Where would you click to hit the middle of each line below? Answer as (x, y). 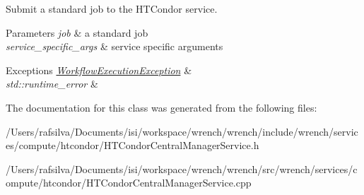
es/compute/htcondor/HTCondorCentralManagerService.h (133, 145)
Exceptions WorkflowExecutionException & (99, 70)
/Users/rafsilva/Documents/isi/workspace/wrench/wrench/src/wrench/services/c (182, 169)
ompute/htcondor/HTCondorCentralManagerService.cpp (129, 183)
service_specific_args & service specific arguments (115, 46)
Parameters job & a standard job (77, 32)
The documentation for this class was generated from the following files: (162, 107)
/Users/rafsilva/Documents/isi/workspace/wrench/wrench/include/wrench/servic (182, 131)
